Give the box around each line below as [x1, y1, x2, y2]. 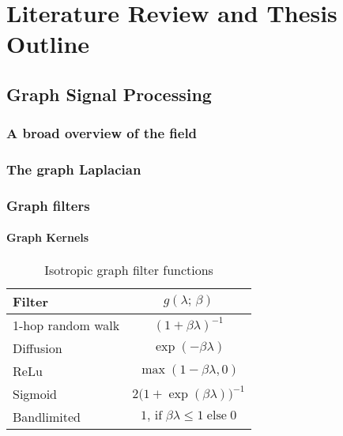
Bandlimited [13, 407, 81, 426]
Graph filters [6, 195, 90, 215]
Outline [6, 28, 90, 60]
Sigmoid [13, 384, 58, 403]
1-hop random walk [13, 315, 120, 334]
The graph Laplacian [6, 160, 141, 179]
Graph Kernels [6, 229, 89, 246]
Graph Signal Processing [6, 81, 212, 106]
